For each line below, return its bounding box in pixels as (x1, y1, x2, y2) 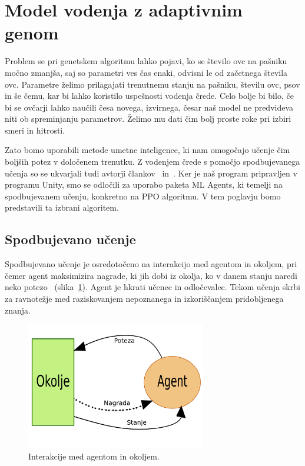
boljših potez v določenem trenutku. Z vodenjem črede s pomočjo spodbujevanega (5, 155, 300, 168)
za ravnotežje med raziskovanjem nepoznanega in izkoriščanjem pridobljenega (5, 292, 284, 305)
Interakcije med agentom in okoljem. (28, 450, 160, 462)
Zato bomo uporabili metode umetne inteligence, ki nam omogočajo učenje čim (5, 144, 290, 156)
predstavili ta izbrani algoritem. (5, 201, 119, 214)
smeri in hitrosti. (5, 124, 65, 136)
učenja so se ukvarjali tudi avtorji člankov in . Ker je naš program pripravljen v (5, 167, 297, 179)
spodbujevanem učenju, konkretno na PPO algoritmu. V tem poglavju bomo (5, 189, 281, 202)
